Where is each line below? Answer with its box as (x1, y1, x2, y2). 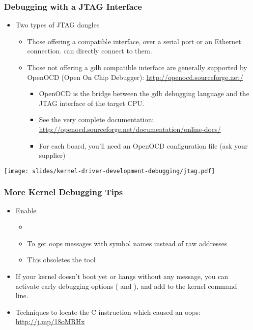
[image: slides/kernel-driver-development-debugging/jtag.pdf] (4, 167, 215, 175)
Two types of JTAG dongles (15, 20, 100, 30)
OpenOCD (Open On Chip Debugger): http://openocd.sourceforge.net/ (27, 72, 243, 82)
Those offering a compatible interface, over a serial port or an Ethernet (27, 36, 241, 46)
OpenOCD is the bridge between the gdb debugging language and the (39, 88, 250, 99)
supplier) (39, 150, 66, 160)
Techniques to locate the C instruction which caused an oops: (15, 306, 200, 317)
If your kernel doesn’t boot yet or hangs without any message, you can (15, 271, 228, 281)
